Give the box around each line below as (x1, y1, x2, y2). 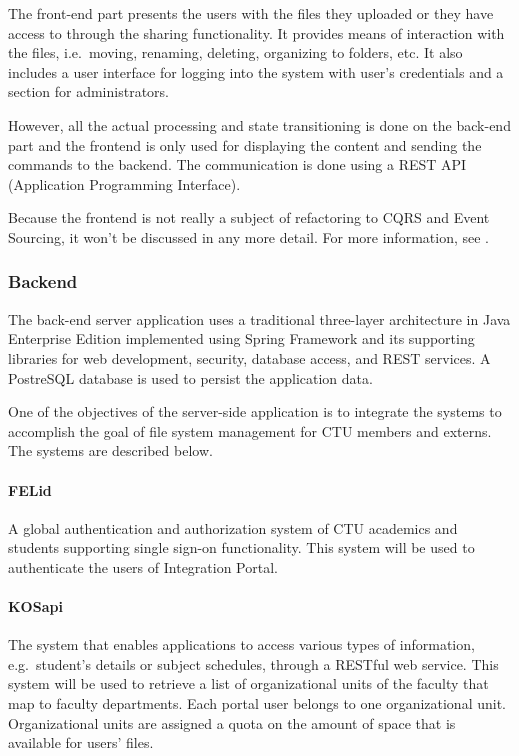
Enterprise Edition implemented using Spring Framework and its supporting (8, 328, 475, 349)
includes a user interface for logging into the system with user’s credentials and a (8, 61, 504, 82)
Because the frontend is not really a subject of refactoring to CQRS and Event (8, 207, 490, 228)
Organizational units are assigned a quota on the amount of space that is (8, 712, 456, 733)
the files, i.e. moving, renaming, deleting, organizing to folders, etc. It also (8, 42, 463, 63)
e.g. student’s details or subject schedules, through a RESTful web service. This (8, 653, 499, 674)
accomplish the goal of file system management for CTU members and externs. (8, 420, 492, 441)
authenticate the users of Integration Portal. (8, 556, 278, 577)
